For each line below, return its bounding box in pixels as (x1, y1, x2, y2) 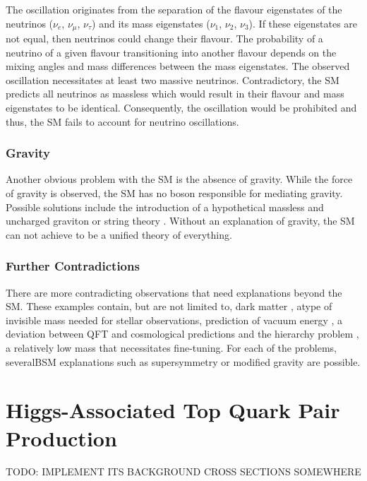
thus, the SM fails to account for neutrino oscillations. (6, 114, 239, 129)
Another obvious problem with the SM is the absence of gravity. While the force (6, 172, 353, 186)
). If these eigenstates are (248, 16, 358, 30)
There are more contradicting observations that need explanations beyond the (6, 285, 342, 299)
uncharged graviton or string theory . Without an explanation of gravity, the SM (6, 213, 355, 228)
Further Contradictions (6, 257, 140, 275)
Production (6, 423, 117, 452)
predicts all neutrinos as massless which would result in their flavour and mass (6, 86, 344, 101)
